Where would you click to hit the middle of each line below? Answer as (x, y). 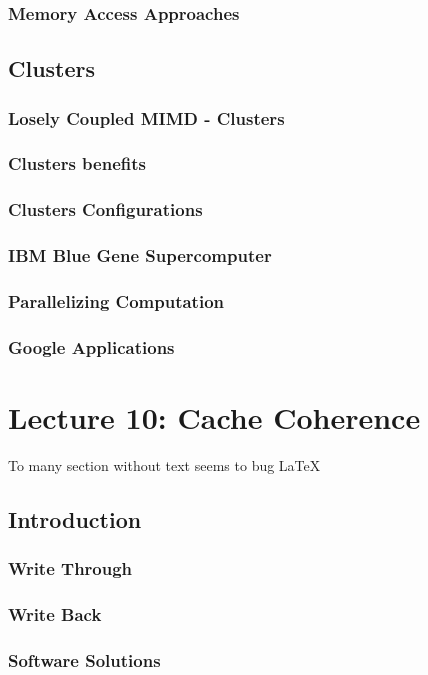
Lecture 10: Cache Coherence (214, 416)
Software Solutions (84, 659)
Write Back (55, 613)
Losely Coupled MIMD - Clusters (146, 117)
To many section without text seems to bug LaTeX (164, 464)
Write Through (70, 568)
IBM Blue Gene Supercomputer (140, 255)
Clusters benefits (77, 163)
